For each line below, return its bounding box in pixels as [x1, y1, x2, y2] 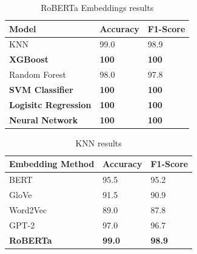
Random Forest [9, 68, 66, 81]
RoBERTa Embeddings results [41, 1, 154, 13]
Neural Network [9, 113, 78, 126]
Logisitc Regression [9, 98, 92, 111]
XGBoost [9, 53, 48, 66]
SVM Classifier [9, 83, 73, 95]
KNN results [75, 136, 122, 149]
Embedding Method [9, 157, 95, 170]
